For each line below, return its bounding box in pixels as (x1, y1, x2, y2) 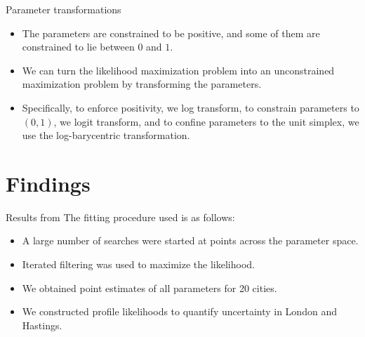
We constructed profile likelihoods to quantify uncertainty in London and (22, 304, 337, 319)
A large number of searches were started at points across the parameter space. (22, 233, 359, 248)
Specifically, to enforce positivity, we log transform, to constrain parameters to (22, 100, 359, 114)
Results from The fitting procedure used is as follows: (6, 209, 235, 224)
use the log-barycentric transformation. (22, 128, 190, 143)
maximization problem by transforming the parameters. (22, 77, 262, 91)
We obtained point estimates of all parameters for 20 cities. (22, 280, 277, 295)
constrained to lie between (22, 39, 135, 54)
